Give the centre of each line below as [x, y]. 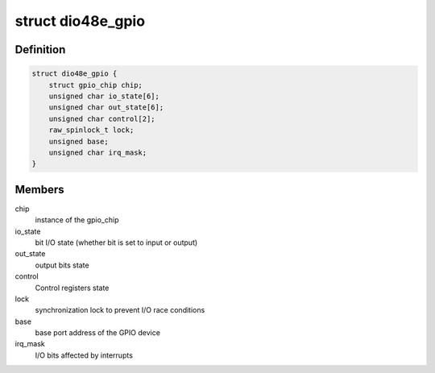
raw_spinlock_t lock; [91, 130]
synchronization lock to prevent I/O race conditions [120, 310]
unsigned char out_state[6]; [106, 108]
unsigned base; [79, 141]
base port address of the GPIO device [98, 333]
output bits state [62, 265]
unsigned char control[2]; [102, 118]
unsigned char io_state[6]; [104, 96]
